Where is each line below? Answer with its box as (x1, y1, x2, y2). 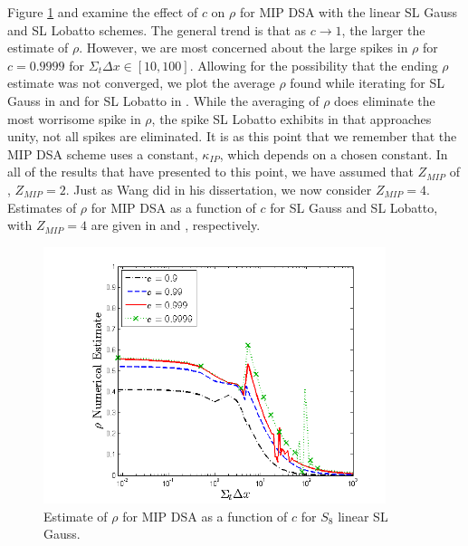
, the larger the (341, 20, 425, 39)
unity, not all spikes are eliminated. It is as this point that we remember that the (7, 127, 457, 146)
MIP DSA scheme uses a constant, (7, 144, 198, 163)
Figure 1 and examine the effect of (7, 3, 198, 21)
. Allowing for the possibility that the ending (189, 55, 438, 74)
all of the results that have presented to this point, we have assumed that (7, 162, 414, 181)
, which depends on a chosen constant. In (219, 144, 448, 163)
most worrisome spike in (7, 109, 141, 128)
